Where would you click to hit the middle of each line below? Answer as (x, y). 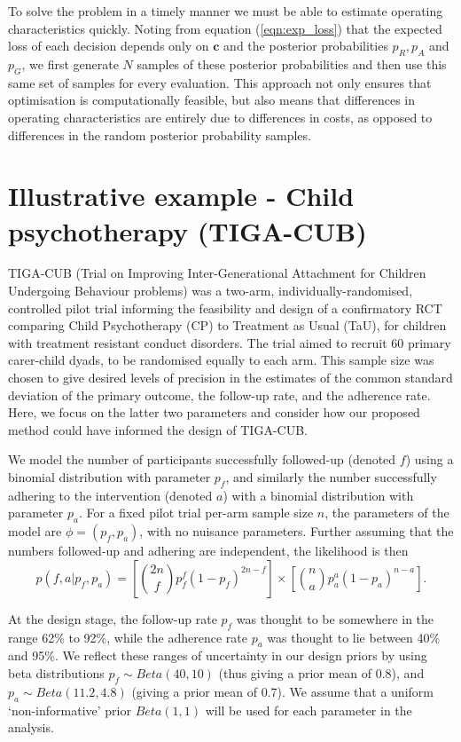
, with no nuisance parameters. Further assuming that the (297, 531)
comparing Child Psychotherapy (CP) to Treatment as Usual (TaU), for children (227, 325)
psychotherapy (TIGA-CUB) (188, 230)
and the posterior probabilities (306, 46)
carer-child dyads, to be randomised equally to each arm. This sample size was (221, 360)
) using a (430, 459)
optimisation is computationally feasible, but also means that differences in (212, 100)
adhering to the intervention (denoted (110, 495)
